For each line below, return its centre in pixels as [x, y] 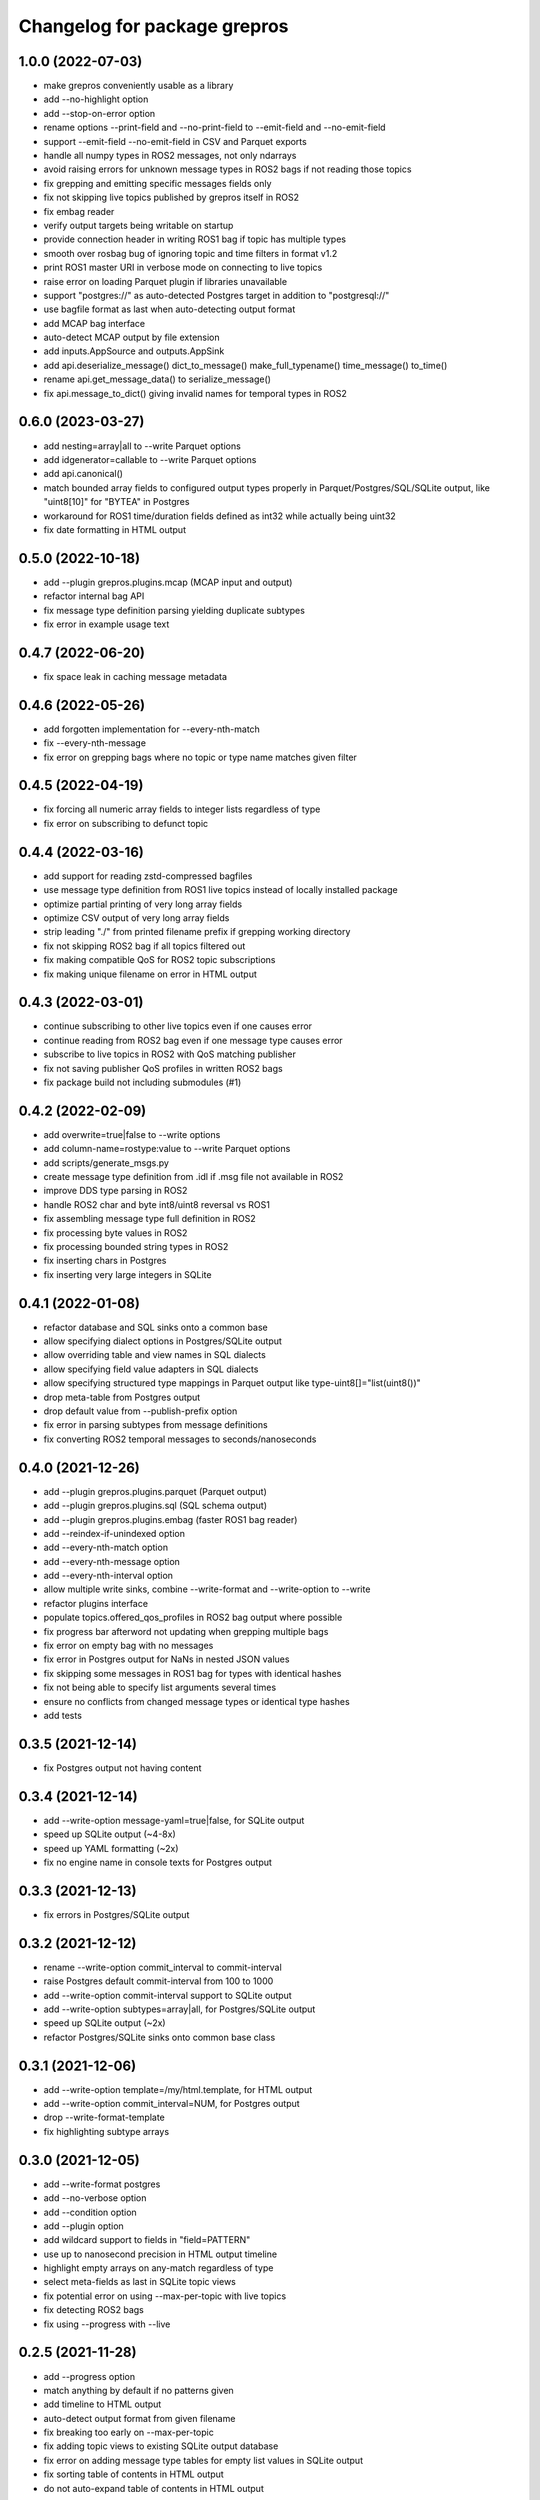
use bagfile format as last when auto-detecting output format [169, 309]
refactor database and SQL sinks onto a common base [156, 1327]
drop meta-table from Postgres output [122, 1397]
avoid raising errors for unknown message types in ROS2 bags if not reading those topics [227, 169]
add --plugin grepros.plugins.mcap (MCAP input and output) [168, 582]
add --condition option [90, 2212]
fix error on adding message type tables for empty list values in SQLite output [203, 2460]
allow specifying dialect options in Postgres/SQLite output [162, 1341]
